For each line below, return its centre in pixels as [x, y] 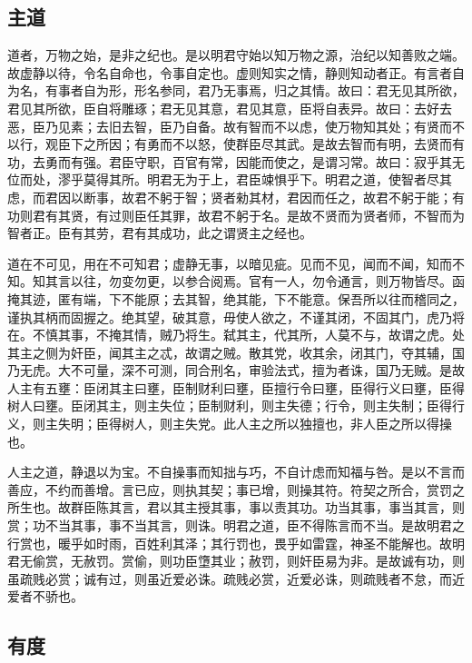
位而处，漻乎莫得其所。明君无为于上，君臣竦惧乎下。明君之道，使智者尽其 [230, 179]
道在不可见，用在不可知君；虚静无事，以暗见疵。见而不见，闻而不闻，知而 [230, 263]
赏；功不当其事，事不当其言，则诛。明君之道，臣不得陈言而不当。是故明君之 [236, 525]
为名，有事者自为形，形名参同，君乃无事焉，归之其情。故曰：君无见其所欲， [236, 90]
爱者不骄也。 [45, 596]
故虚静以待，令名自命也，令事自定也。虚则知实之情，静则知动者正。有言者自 [236, 72]
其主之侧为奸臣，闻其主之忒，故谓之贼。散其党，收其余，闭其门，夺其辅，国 [236, 352]
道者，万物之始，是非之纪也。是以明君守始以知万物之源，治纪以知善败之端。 [236, 55]
